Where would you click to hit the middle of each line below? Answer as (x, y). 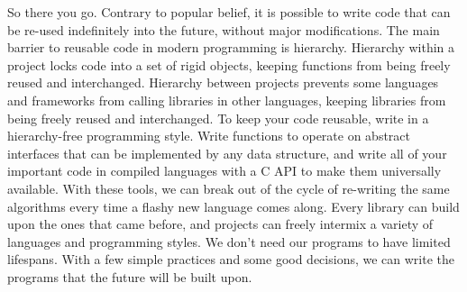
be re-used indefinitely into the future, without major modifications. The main (224, 29)
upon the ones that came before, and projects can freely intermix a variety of (220, 224)
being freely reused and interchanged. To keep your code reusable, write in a (218, 118)
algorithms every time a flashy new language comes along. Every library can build (233, 206)
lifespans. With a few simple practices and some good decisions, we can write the (231, 259)
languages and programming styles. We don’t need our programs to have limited (229, 241)
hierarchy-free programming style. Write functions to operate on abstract (209, 136)
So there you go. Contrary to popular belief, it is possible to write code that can (229, 12)
